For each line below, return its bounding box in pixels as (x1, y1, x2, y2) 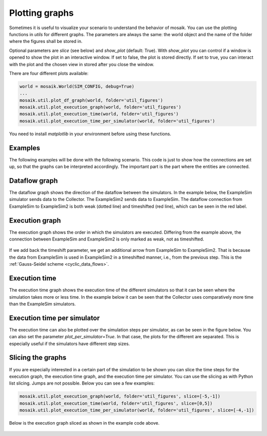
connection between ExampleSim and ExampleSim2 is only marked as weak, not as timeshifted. (9, 236, 205, 242)
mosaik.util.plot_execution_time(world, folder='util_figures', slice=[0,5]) (19, 400, 213, 406)
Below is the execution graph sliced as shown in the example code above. (9, 420, 160, 426)
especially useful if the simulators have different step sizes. (9, 341, 130, 347)
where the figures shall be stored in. (9, 39, 83, 44)
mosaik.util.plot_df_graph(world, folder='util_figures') (19, 97, 163, 103)
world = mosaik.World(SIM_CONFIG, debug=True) (19, 83, 134, 89)
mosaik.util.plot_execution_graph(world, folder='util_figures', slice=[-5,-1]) (19, 394, 221, 399)
